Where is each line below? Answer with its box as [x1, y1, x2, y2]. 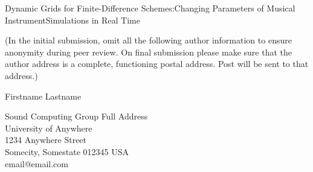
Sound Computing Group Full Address [5, 110, 148, 123]
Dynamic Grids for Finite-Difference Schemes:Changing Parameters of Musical [5, 2, 295, 14]
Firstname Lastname [5, 89, 82, 102]
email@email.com [5, 157, 68, 170]
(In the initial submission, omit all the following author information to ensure [5, 34, 292, 46]
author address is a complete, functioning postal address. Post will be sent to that [5, 57, 309, 70]
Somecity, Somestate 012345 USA [5, 145, 129, 158]
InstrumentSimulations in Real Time [5, 13, 140, 26]
